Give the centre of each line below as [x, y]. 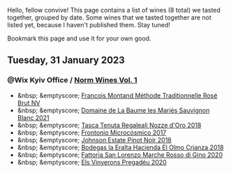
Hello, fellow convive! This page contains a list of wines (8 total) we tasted [114, 10]
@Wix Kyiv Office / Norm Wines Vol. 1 [72, 80]
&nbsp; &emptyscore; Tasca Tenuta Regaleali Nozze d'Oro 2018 [109, 125]
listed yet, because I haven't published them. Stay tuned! [89, 25]
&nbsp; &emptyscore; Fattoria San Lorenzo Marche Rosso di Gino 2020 [120, 155]
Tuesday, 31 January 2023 [66, 60]
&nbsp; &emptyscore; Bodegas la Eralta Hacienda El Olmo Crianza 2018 [120, 147]
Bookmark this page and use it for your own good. [79, 38]
